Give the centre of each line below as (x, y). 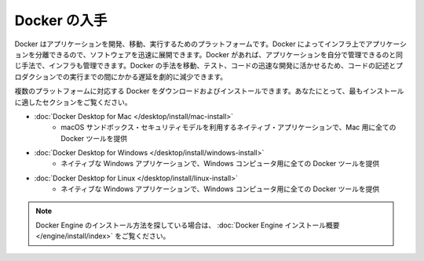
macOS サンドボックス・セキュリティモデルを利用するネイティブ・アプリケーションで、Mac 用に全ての (228, 127)
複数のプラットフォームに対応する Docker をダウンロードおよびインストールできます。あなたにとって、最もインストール (209, 91)
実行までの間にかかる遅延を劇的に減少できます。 (148, 76)
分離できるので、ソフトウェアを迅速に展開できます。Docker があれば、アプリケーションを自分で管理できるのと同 (219, 54)
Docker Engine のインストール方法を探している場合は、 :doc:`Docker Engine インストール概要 (188, 225)
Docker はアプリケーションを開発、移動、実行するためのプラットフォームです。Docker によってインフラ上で (190, 44)
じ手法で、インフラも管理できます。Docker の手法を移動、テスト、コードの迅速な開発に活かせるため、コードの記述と (205, 66)
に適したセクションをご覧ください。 (73, 102)
